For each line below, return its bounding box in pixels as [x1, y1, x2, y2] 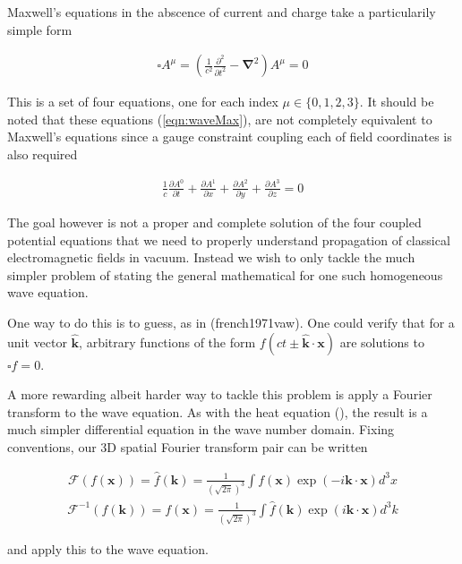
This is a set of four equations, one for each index [7, 92, 278, 111]
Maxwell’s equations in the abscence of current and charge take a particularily [7, 3, 436, 21]
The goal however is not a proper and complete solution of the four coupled [7, 213, 422, 232]
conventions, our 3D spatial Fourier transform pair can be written [7, 437, 368, 456]
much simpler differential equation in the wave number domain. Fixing [7, 420, 395, 439]
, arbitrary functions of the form [79, 332, 256, 351]
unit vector [7, 332, 67, 351]
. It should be [359, 92, 434, 111]
